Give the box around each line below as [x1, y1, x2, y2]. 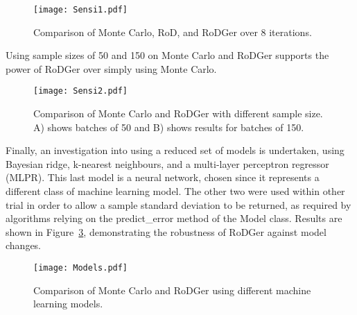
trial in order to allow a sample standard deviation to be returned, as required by [6, 197, 351, 212]
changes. [6, 238, 42, 253]
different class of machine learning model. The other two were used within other [6, 184, 345, 198]
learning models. [33, 296, 103, 311]
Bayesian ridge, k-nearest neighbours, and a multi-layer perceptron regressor [6, 156, 329, 171]
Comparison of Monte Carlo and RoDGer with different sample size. [33, 106, 323, 121]
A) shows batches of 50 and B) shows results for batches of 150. [33, 119, 304, 134]
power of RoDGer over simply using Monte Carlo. [6, 61, 217, 76]
